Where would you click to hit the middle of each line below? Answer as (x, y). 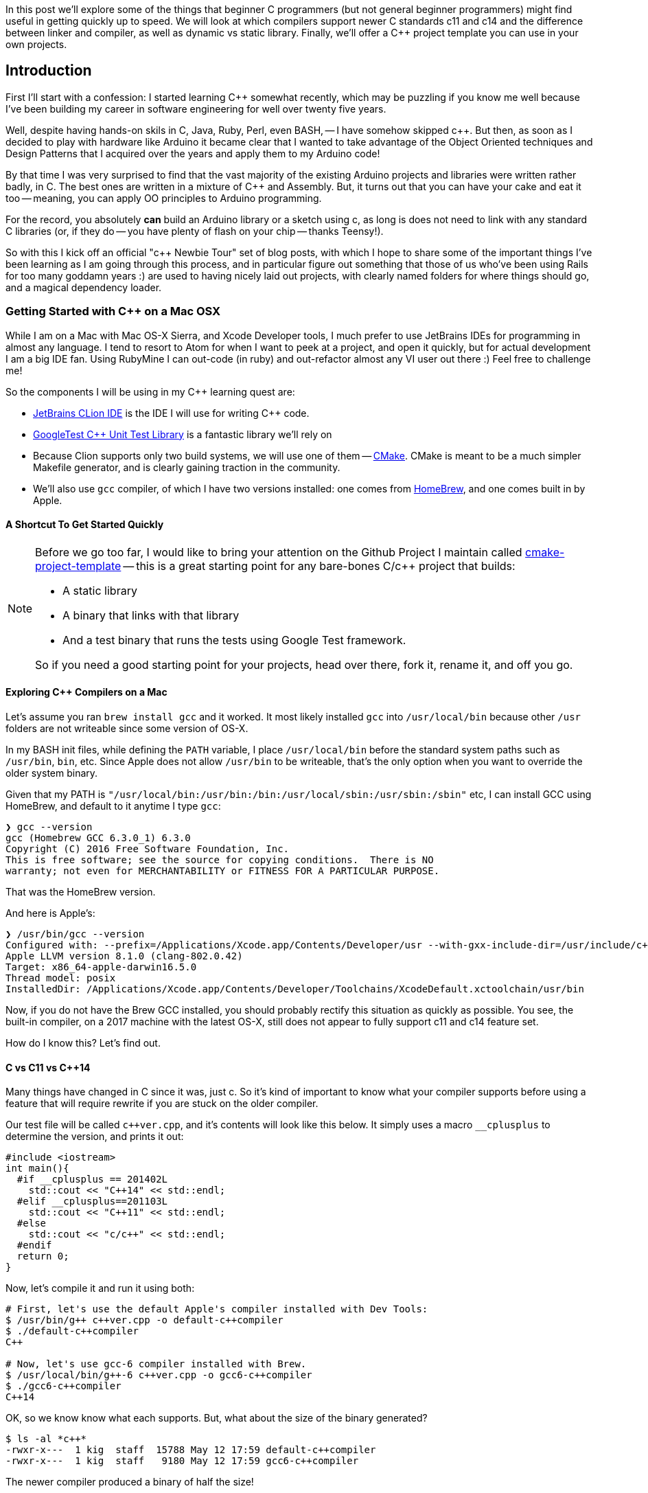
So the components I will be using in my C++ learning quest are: (150, 391)
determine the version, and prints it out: (95, 1137)
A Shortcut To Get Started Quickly (85, 525)
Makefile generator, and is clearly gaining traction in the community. (187, 467)
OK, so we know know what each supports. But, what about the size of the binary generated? (217, 1418)
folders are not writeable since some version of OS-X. (127, 729)
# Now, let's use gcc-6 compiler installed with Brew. (156, 1364)
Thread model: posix (61, 978)
